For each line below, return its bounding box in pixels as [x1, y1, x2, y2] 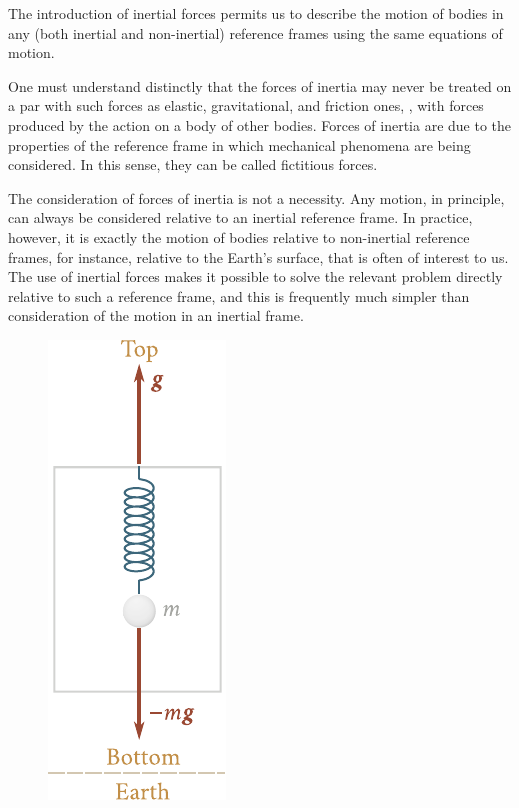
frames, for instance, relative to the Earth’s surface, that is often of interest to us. [8, 246, 509, 267]
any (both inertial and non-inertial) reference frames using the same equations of [8, 22, 503, 43]
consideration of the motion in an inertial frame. [8, 305, 304, 326]
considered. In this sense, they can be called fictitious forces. [8, 154, 378, 175]
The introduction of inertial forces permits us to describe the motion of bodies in [8, 3, 504, 23]
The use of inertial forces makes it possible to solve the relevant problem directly [8, 266, 503, 287]
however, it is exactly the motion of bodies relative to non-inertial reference [8, 226, 470, 247]
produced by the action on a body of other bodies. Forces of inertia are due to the [8, 114, 512, 135]
